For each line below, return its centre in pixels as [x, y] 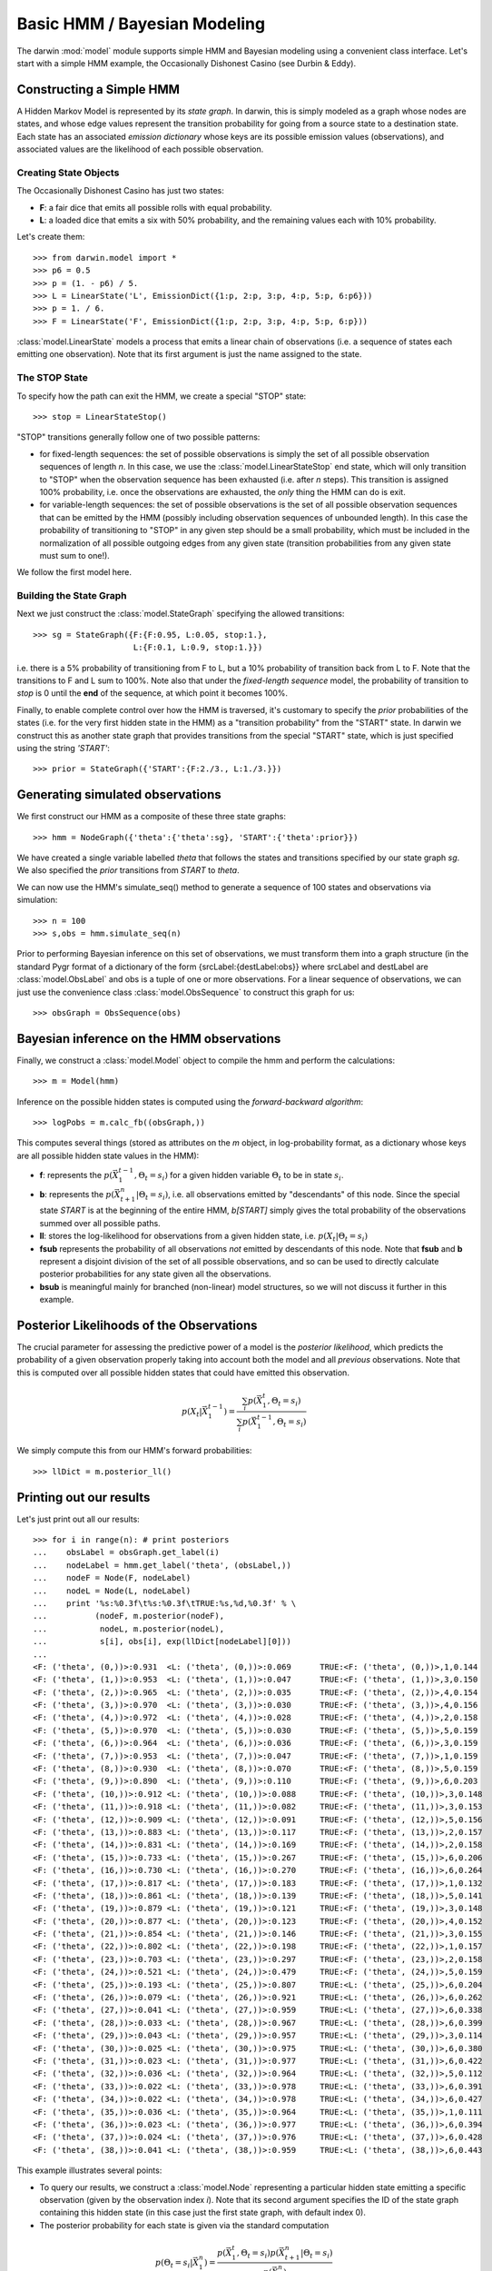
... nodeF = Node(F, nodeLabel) [112, 1578]
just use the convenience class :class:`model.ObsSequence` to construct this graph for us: [186, 992]
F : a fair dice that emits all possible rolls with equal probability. [156, 207]
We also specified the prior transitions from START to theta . [128, 870]
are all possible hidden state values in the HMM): [108, 1155]
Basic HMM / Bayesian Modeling [141, 24]
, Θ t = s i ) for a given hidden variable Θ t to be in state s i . [239, 1176]
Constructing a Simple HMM [98, 89]
